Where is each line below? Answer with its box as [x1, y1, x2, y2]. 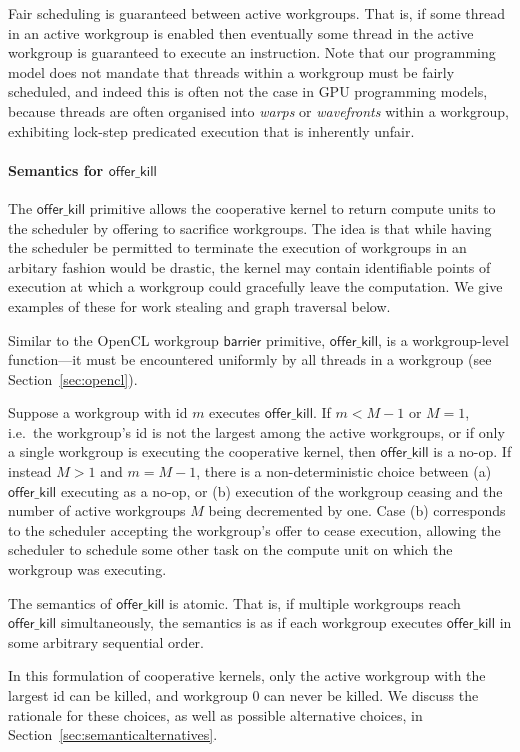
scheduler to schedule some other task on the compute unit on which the [8, 539, 453, 560]
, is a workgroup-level [378, 329, 509, 350]
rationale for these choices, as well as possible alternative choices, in [8, 704, 423, 725]
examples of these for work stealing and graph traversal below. [8, 295, 391, 316]
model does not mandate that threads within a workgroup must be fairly [8, 61, 455, 82]
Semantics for [8, 159, 104, 180]
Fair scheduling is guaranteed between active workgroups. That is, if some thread [8, 3, 505, 23]
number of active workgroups [8, 500, 186, 521]
